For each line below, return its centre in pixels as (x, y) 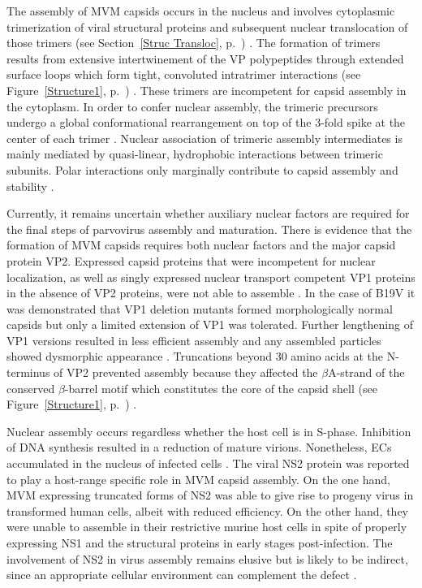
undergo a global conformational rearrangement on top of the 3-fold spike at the (206, 122)
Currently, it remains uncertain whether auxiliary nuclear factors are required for (208, 213)
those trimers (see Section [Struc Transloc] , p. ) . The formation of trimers (194, 43)
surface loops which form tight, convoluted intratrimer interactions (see (184, 74)
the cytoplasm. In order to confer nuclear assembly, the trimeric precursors (192, 106)
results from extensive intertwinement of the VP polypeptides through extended (205, 58)
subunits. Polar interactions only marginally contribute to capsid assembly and (202, 169)
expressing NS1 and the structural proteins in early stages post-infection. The (200, 543)
